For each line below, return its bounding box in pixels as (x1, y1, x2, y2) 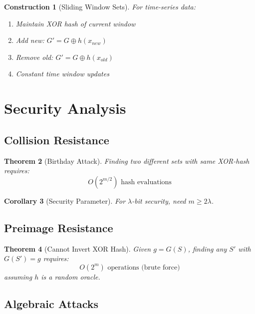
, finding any (188, 243, 227, 254)
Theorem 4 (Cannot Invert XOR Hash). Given (4, 243, 151, 254)
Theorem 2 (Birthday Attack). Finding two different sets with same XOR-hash (4, 155, 250, 166)
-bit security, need (132, 195, 186, 206)
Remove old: (15, 51, 53, 62)
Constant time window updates (15, 68, 109, 79)
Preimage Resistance (4, 220, 113, 235)
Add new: (15, 35, 44, 45)
